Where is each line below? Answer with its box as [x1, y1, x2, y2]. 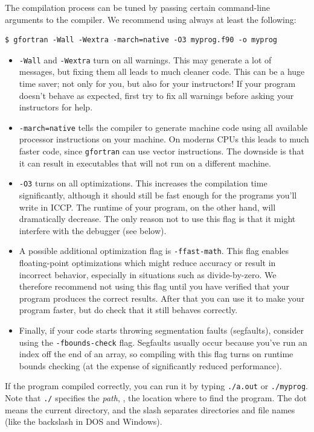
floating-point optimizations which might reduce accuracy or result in [19, 256, 276, 268]
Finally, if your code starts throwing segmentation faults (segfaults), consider [19, 323, 304, 336]
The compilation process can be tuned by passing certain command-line [5, 1, 271, 13]
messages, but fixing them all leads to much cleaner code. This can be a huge [19, 65, 305, 78]
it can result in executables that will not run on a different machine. [19, 156, 271, 169]
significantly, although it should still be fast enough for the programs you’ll [19, 188, 297, 201]
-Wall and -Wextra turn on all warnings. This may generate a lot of [19, 53, 272, 66]
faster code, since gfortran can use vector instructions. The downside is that [19, 145, 304, 157]
